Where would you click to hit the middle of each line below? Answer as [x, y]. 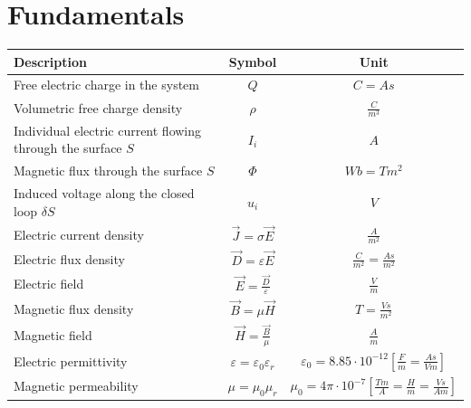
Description [51, 61]
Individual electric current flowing [108, 130]
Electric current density [79, 234]
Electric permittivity [71, 361]
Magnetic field [53, 334]
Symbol [253, 61]
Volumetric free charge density [98, 107]
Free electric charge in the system [106, 85]
